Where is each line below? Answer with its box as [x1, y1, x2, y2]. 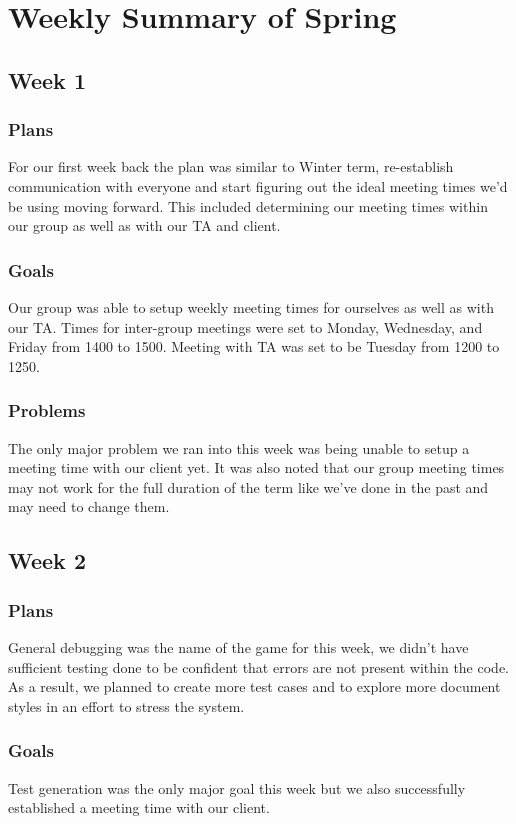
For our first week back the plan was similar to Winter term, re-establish [8, 156, 454, 177]
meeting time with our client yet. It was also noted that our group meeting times [8, 457, 505, 478]
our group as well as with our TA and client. [8, 215, 281, 236]
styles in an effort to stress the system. [8, 695, 245, 716]
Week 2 [8, 545, 86, 576]
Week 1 [8, 64, 86, 95]
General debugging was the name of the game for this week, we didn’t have [8, 636, 469, 657]
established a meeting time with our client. [8, 797, 270, 818]
